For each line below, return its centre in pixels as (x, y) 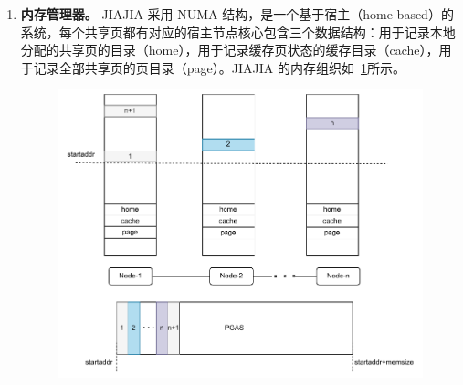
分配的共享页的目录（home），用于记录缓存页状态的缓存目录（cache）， (230, 50)
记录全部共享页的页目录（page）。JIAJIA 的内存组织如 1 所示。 (219, 67)
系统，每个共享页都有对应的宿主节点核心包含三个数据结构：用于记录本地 (238, 31)
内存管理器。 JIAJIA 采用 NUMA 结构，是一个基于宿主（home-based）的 (237, 14)
